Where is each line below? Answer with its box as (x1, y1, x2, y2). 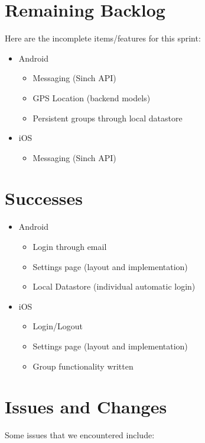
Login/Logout (32, 320, 83, 332)
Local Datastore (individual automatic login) (32, 280, 196, 293)
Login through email (32, 240, 107, 252)
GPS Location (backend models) (32, 91, 151, 104)
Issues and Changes (5, 394, 167, 419)
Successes (5, 186, 83, 210)
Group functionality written (32, 359, 134, 372)
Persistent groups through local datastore (32, 111, 183, 124)
